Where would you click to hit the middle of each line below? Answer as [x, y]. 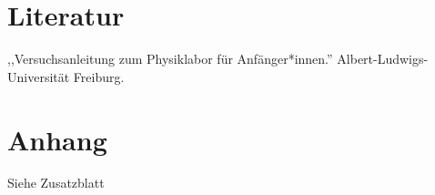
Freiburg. [99, 76]
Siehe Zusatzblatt [56, 183]
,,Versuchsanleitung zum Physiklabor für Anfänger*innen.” [170, 59]
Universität [39, 76]
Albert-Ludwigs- [383, 59]
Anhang [57, 139]
